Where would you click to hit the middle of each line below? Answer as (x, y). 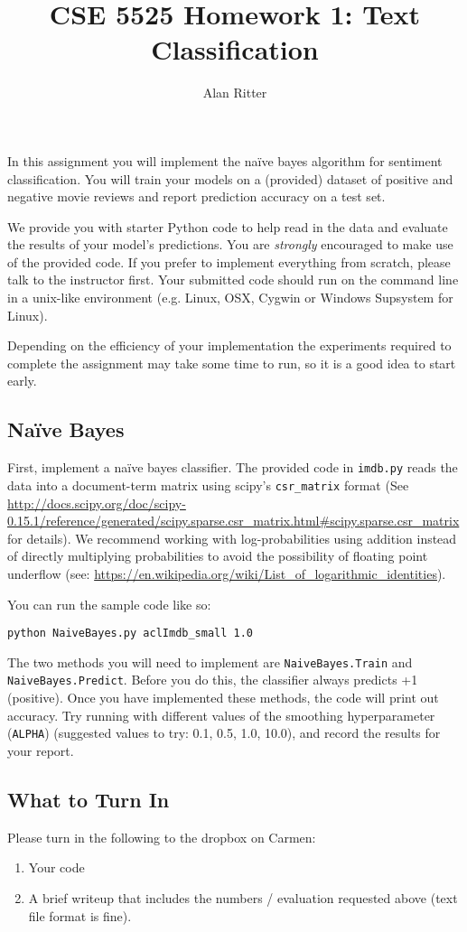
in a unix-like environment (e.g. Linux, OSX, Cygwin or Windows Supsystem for (230, 298)
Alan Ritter (235, 93)
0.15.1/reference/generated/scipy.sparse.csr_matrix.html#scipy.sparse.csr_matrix (233, 521)
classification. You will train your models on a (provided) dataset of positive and (230, 178)
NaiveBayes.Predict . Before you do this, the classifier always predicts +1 (213, 680)
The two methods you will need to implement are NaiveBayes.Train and (210, 662)
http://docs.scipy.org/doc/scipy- (97, 503)
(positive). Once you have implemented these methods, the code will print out (223, 698)
